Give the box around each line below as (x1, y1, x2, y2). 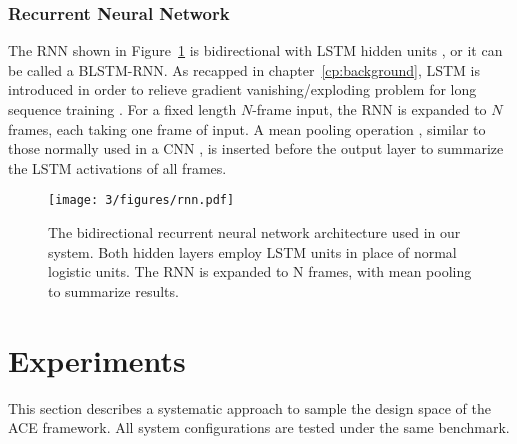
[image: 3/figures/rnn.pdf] (48, 193, 235, 208)
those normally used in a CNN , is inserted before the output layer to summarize (8, 138, 504, 159)
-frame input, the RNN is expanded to (252, 99, 487, 119)
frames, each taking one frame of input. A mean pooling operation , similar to (8, 118, 486, 139)
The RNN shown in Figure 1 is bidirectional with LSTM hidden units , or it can (8, 40, 503, 61)
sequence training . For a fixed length (8, 99, 237, 119)
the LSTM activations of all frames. (8, 157, 227, 178)
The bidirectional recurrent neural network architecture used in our (48, 222, 461, 243)
